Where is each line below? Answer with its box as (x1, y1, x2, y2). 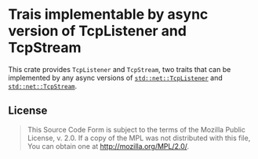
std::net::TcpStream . (8, 81, 78, 91)
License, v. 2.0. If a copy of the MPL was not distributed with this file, (27, 133, 251, 143)
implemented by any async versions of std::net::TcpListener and (8, 73, 223, 82)
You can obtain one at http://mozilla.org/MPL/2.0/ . (27, 141, 190, 150)
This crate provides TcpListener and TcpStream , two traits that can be (8, 64, 231, 74)
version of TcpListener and (8, 22, 187, 40)
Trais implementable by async (8, 5, 209, 23)
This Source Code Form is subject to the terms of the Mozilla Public (27, 125, 245, 134)
